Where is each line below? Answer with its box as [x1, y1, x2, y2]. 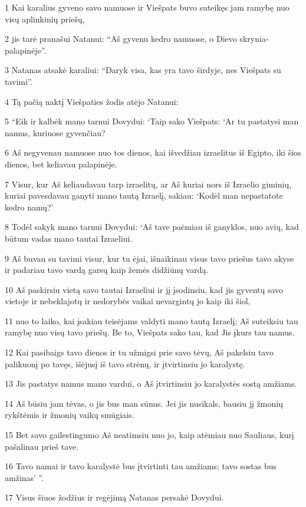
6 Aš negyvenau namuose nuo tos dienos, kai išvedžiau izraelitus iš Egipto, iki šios [5, 146, 301, 159]
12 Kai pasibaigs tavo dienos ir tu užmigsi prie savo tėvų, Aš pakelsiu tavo [5, 346, 274, 358]
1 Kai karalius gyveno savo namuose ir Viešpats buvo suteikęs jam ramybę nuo [5, 1, 289, 13]
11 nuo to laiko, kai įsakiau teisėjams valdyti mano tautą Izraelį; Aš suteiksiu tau [5, 314, 298, 327]
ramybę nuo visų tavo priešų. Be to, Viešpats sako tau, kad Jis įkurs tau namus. [5, 326, 295, 338]
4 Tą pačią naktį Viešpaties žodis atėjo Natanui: [5, 95, 179, 107]
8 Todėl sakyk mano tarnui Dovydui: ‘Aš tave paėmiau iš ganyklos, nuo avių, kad [5, 220, 299, 233]
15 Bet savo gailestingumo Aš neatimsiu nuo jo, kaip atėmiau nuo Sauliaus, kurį [5, 429, 294, 441]
